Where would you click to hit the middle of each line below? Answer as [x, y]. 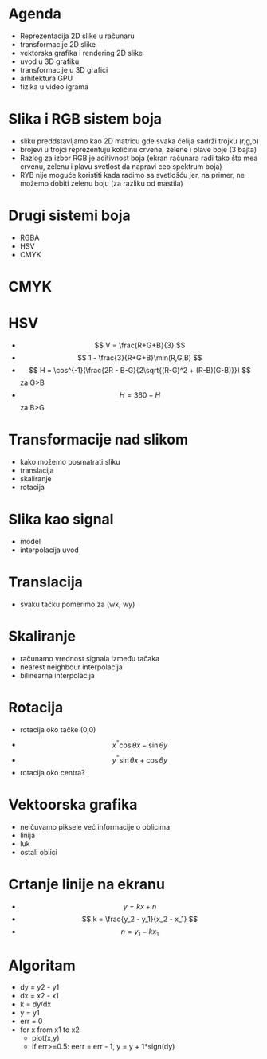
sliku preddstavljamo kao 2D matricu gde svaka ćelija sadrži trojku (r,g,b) [139, 141]
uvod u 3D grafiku [49, 61]
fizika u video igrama [54, 86]
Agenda [35, 14]
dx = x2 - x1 [39, 996]
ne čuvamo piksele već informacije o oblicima [94, 826]
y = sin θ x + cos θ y [140, 759]
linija [27, 835]
